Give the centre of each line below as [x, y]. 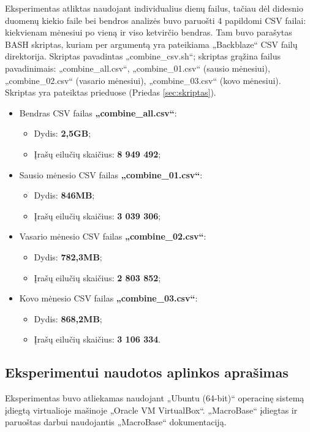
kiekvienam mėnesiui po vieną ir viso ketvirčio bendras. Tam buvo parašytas [149, 32]
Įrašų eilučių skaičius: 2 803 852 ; [97, 277]
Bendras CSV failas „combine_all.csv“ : [98, 112]
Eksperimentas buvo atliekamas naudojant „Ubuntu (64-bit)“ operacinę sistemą [155, 398]
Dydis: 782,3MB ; [68, 256]
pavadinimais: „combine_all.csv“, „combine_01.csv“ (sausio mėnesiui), [138, 68]
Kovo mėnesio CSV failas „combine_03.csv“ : [108, 298]
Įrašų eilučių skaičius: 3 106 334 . [97, 339]
